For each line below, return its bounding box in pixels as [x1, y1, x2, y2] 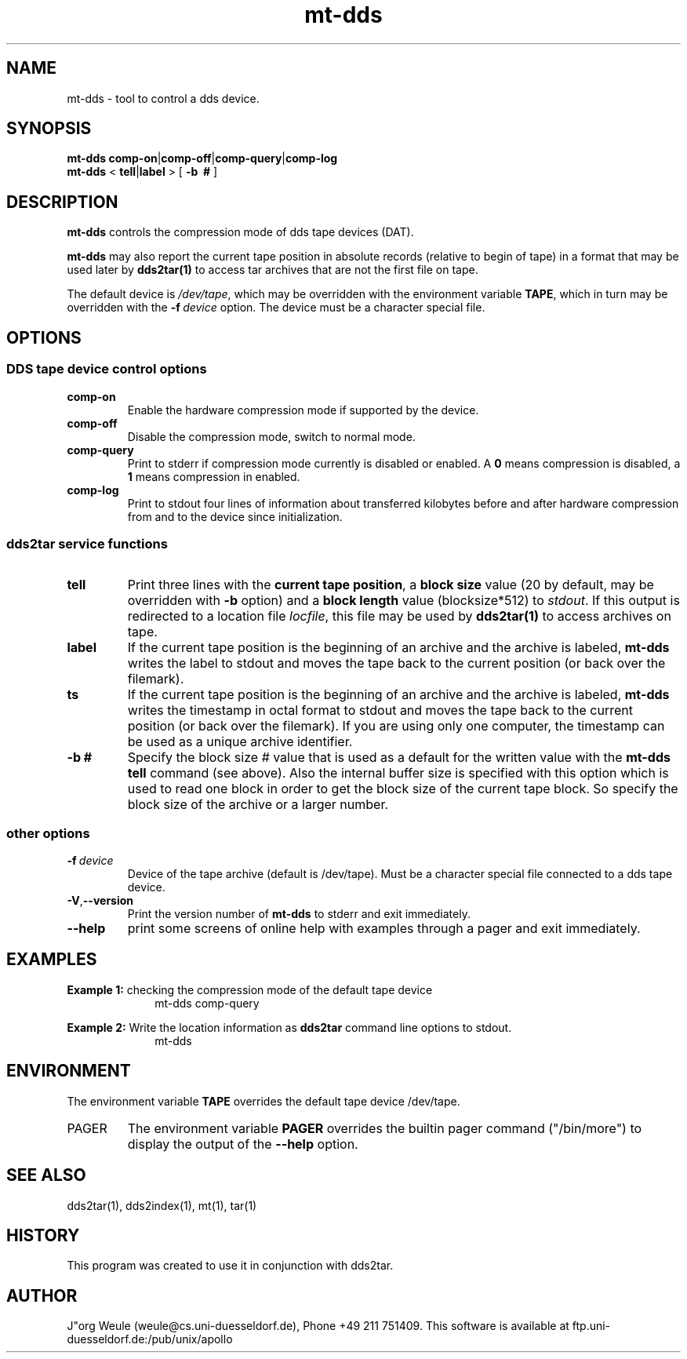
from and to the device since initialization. [127, 509, 343, 523]
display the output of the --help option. [127, 1135, 358, 1152]
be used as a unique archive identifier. [127, 734, 353, 750]
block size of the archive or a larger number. [127, 796, 389, 813]
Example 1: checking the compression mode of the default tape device [67, 982, 433, 996]
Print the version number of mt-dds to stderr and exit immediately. [127, 907, 471, 920]
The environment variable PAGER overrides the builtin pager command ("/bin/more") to [127, 1120, 642, 1136]
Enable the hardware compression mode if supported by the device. [127, 403, 479, 417]
